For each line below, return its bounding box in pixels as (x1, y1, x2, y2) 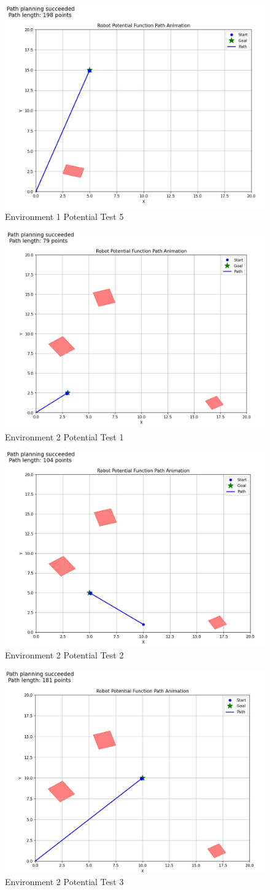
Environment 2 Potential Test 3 (5, 875, 124, 888)
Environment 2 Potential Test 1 (5, 430, 124, 443)
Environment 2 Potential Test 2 (5, 649, 124, 662)
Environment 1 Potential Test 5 (5, 210, 124, 223)
